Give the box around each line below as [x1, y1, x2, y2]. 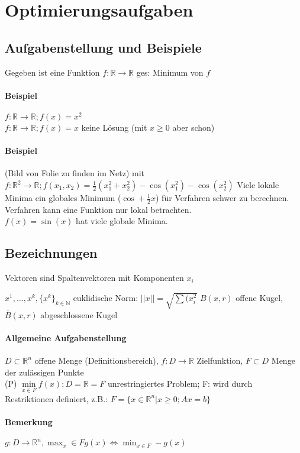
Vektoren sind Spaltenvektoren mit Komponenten [5, 271, 184, 284]
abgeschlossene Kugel [40, 308, 118, 321]
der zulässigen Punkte [5, 365, 84, 378]
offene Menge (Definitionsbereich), [34, 354, 159, 367]
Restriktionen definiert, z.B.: [5, 392, 108, 405]
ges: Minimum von [136, 66, 204, 78]
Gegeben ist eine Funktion [5, 66, 100, 78]
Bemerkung [5, 415, 53, 428]
